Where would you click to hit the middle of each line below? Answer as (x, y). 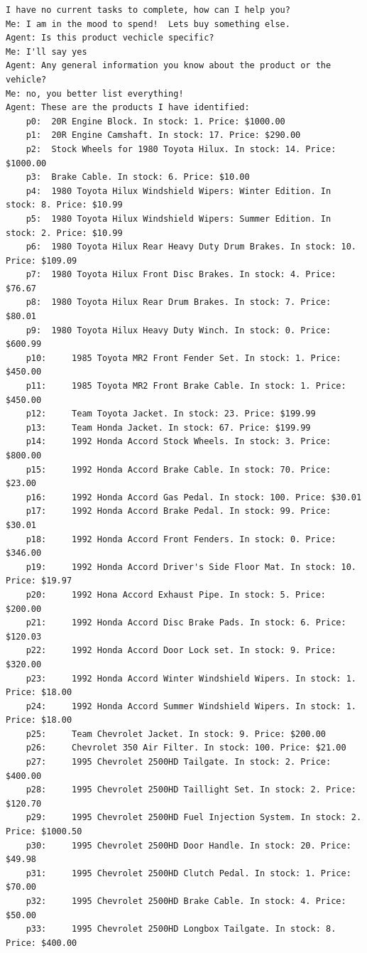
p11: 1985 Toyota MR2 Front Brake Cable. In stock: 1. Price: (186, 386)
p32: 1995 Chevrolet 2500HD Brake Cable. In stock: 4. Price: (186, 901)
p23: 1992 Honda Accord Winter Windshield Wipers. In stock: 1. (191, 678)
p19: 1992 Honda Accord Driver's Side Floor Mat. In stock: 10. (191, 567)
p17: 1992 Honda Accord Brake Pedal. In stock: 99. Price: (179, 511)
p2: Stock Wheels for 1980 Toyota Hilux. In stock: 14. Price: (181, 149)
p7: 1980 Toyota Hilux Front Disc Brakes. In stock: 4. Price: (181, 275)
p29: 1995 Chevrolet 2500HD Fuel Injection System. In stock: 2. (194, 818)
